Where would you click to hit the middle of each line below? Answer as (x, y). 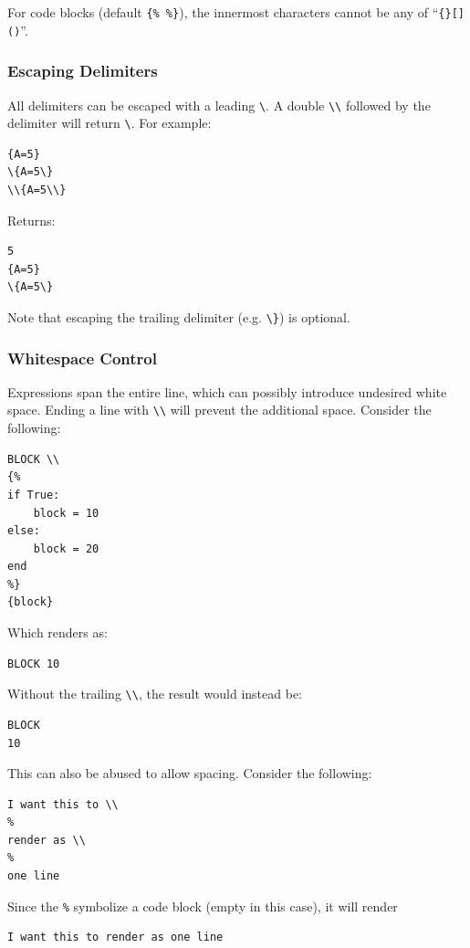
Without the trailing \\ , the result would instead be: (155, 694)
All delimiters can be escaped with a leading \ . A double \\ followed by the (219, 105)
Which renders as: (57, 632)
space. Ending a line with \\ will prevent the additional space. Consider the (219, 410)
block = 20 (66, 548)
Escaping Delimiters (83, 71)
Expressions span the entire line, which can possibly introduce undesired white (227, 391)
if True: (34, 495)
